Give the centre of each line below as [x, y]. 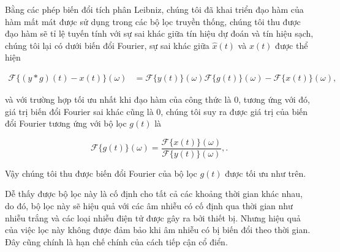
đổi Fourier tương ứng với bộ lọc [66, 123]
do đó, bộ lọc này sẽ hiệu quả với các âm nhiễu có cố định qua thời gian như [149, 206]
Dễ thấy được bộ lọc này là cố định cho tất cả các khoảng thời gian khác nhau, [154, 194]
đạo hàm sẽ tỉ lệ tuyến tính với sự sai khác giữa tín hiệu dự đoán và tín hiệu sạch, [159, 33]
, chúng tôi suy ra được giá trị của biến [234, 111]
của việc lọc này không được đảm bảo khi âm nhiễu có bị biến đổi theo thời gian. [158, 230]
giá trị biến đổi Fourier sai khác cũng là [79, 111]
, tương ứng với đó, [274, 99]
